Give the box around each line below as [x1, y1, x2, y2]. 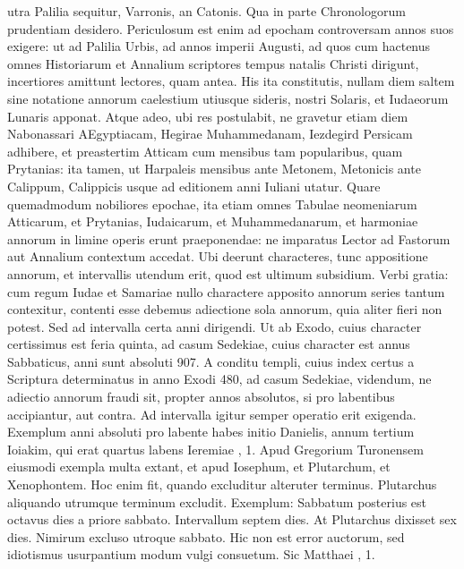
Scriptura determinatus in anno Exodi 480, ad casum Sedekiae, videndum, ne [7, 369, 432, 388]
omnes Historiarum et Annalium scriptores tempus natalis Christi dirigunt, [7, 54, 419, 72]
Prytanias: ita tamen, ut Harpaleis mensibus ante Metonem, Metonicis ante [7, 159, 421, 178]
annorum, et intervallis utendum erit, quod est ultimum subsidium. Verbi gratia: [7, 264, 449, 283]
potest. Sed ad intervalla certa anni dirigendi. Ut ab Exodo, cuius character [7, 317, 422, 335]
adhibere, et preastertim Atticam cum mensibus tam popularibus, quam [7, 141, 403, 160]
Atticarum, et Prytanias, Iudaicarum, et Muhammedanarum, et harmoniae [7, 212, 418, 231]
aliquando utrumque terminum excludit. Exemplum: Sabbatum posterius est [7, 492, 427, 511]
